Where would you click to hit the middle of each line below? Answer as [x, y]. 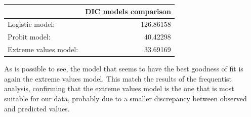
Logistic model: [31, 24]
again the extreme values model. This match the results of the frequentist [118, 78]
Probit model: [29, 37]
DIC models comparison [128, 11]
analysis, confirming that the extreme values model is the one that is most [119, 88]
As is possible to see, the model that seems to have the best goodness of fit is [124, 69]
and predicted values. [37, 108]
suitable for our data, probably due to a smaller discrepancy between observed [126, 98]
